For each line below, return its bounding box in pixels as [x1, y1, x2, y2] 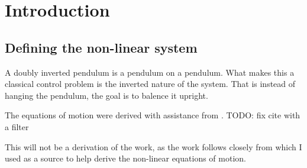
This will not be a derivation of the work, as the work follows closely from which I [5, 140, 302, 153]
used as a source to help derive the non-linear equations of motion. [5, 152, 246, 164]
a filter [5, 120, 29, 133]
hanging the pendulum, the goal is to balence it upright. [5, 89, 208, 101]
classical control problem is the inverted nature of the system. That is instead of [5, 77, 296, 90]
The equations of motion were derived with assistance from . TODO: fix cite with [5, 109, 300, 121]
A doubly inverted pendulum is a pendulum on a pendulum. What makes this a [5, 66, 295, 78]
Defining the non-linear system [5, 38, 198, 56]
